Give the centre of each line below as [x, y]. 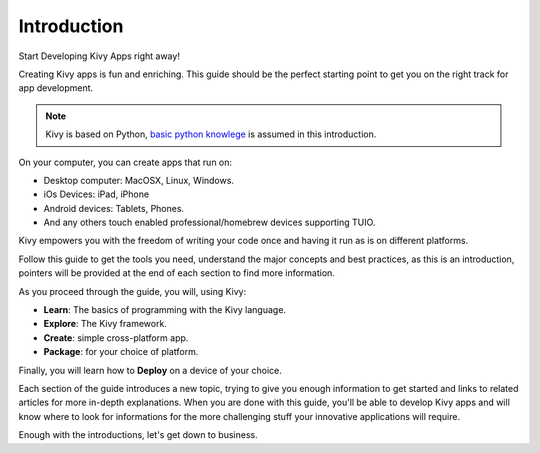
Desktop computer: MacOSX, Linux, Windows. [139, 180]
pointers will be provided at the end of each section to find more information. [176, 273]
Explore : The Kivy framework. [105, 324]
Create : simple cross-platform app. [116, 337]
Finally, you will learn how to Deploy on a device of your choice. [150, 370]
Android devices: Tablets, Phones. [114, 208]
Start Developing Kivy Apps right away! [99, 56]
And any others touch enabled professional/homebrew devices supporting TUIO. [209, 222]
